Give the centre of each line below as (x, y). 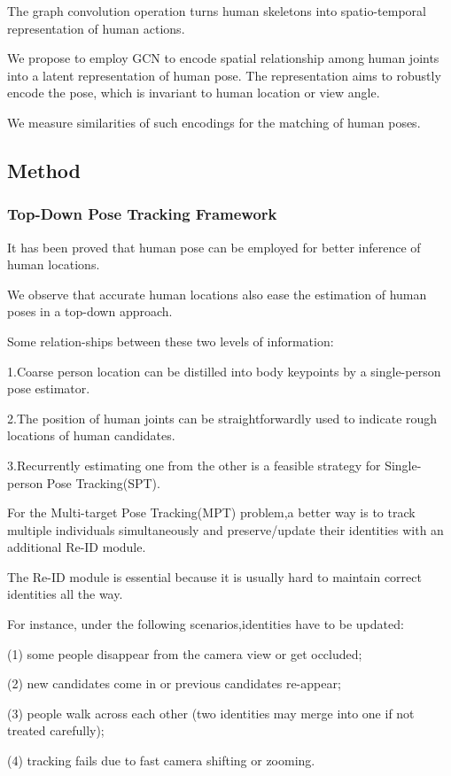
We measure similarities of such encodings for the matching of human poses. (214, 122)
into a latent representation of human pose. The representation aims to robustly (224, 75)
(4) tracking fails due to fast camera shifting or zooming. (161, 760)
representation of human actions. (96, 28)
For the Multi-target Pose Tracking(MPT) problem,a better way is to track (211, 512)
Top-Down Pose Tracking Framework (142, 214)
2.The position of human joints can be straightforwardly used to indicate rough (222, 418)
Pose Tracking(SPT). (103, 482)
